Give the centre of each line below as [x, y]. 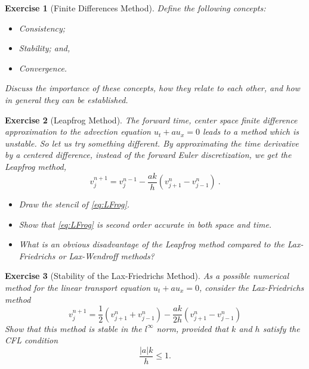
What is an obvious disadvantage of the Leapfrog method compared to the [152, 244]
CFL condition [32, 340]
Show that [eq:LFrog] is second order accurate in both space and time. [145, 224]
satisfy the [281, 328]
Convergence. [43, 68]
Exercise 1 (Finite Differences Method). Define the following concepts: [135, 8]
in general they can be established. [67, 99]
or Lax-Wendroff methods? [106, 255]
